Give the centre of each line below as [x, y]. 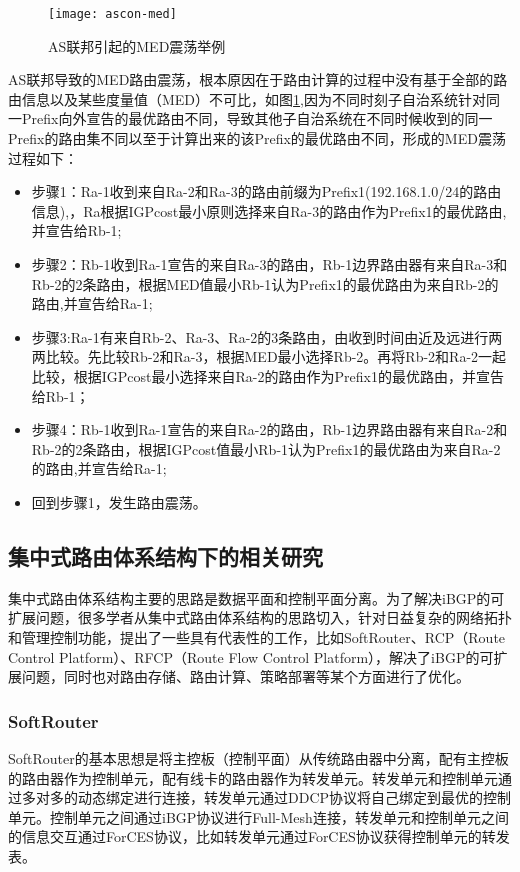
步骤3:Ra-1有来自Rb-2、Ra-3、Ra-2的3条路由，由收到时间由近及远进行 [260, 336]
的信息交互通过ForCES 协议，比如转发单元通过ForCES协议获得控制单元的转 [252, 836]
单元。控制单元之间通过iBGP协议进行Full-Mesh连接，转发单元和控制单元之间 [258, 816]
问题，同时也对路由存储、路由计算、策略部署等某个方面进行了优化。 [245, 676]
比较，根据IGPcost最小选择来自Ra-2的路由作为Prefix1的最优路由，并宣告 [267, 375]
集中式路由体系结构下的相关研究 [165, 555]
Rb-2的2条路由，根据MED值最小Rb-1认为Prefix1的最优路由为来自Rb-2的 [265, 283]
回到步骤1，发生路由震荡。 [119, 501]
